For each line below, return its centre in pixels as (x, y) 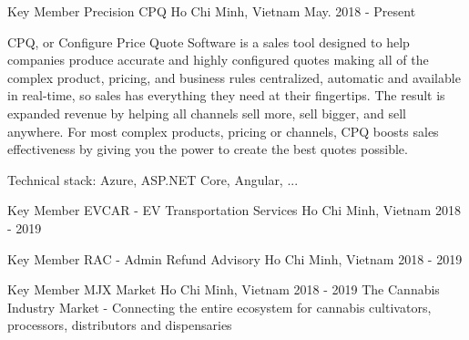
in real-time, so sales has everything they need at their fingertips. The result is (226, 95)
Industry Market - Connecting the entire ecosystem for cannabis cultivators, (219, 307)
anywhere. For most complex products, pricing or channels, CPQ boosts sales (223, 131)
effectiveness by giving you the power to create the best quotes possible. (208, 149)
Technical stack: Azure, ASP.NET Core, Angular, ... (153, 179)
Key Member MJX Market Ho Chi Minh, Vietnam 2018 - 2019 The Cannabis (224, 289)
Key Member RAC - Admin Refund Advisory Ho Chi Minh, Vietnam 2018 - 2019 (235, 258)
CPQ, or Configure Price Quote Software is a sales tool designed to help (209, 41)
